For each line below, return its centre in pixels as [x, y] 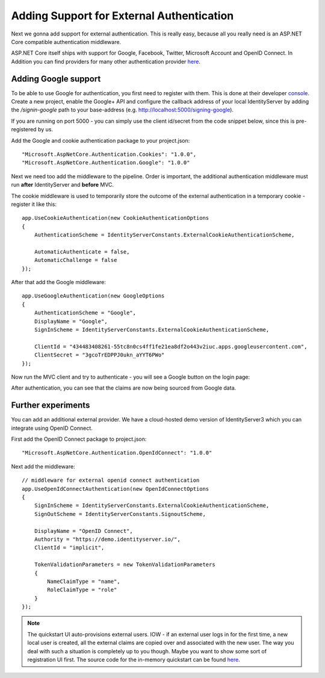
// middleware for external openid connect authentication [111, 481]
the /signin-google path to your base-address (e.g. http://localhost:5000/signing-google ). [122, 110]
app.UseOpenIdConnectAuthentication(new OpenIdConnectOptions [116, 489]
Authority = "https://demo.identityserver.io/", [107, 539]
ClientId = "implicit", [69, 548]
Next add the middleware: [43, 466]
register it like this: [34, 204]
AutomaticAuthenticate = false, [82, 252]
